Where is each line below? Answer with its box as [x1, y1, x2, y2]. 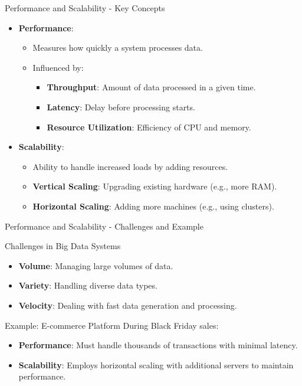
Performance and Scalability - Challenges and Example [5, 220, 203, 232]
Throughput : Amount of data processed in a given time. [47, 81, 256, 93]
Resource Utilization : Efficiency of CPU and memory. [47, 120, 251, 133]
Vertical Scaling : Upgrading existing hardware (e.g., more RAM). [32, 180, 277, 192]
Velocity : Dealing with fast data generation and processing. [18, 299, 237, 311]
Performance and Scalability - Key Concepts [5, 2, 165, 14]
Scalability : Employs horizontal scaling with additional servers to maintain [18, 358, 294, 371]
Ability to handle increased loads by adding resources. [32, 160, 228, 172]
